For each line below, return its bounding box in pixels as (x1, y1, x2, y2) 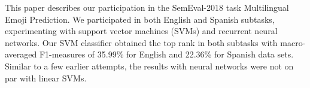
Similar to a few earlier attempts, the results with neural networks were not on (5, 59, 294, 72)
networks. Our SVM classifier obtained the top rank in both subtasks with (5, 36, 278, 48)
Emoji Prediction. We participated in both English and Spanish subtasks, (5, 13, 275, 25)
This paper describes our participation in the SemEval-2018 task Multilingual (5, 1, 289, 13)
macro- (280, 36, 306, 48)
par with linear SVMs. (5, 71, 87, 84)
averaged (5, 48, 37, 60)
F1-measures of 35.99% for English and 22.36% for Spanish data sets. (39, 48, 294, 60)
